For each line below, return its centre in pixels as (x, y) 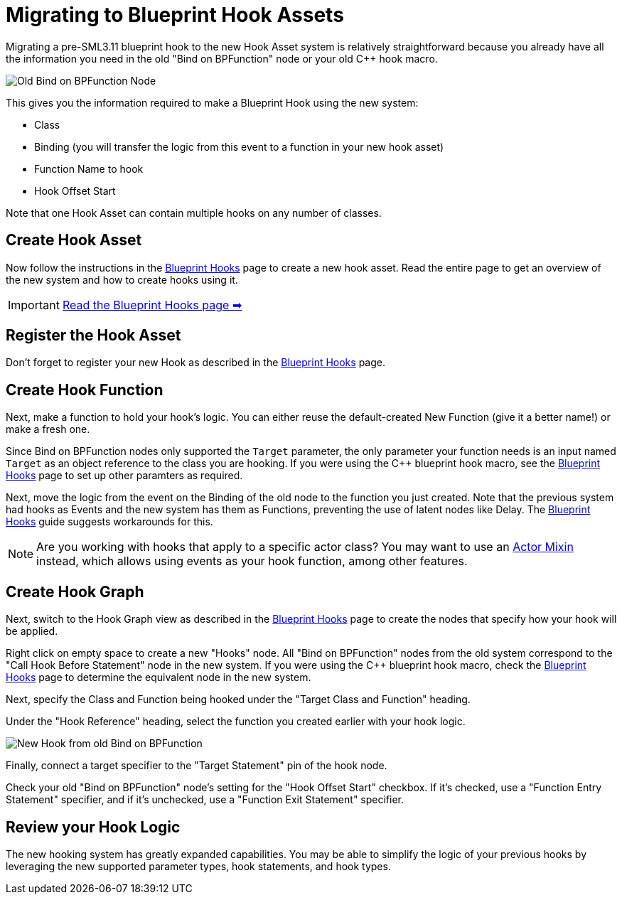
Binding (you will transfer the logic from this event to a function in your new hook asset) (239, 146)
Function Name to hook (89, 168)
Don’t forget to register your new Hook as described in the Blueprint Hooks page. (195, 363)
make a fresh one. (48, 429)
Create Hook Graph (75, 591)
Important (34, 305)
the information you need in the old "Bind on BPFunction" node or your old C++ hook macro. (222, 58)
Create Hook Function (85, 390)
